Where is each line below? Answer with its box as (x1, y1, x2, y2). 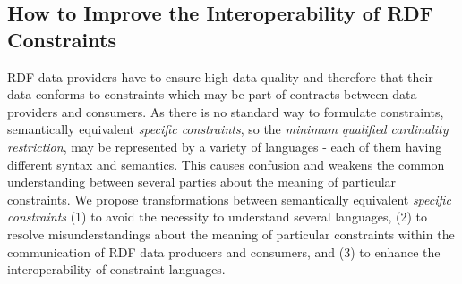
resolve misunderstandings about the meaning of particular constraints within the (7, 224, 455, 243)
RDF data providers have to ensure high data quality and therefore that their (7, 67, 433, 86)
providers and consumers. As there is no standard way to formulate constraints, (7, 102, 444, 121)
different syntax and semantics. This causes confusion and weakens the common (7, 155, 445, 173)
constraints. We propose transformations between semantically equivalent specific (7, 189, 451, 208)
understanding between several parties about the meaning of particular (7, 172, 397, 191)
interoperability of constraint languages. (7, 260, 226, 279)
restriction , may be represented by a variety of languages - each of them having (7, 137, 442, 155)
